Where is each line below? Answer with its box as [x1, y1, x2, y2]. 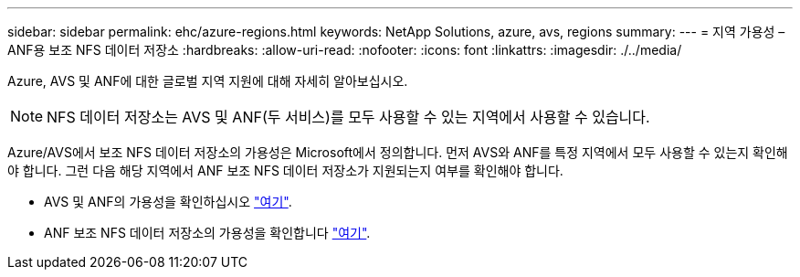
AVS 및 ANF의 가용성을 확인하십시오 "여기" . [44, 194, 292, 209]
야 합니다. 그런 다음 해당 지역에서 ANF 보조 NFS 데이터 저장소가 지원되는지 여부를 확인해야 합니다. [7, 163, 563, 178]
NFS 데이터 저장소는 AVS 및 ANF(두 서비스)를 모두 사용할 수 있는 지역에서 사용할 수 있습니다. [47, 108, 650, 126]
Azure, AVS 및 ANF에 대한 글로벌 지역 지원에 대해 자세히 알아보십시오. [7, 73, 408, 89]
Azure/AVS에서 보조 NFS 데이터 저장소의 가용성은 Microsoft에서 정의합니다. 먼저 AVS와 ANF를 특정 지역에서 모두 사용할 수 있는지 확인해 [7, 144, 788, 160]
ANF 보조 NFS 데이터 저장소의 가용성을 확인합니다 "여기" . [44, 225, 371, 240]
